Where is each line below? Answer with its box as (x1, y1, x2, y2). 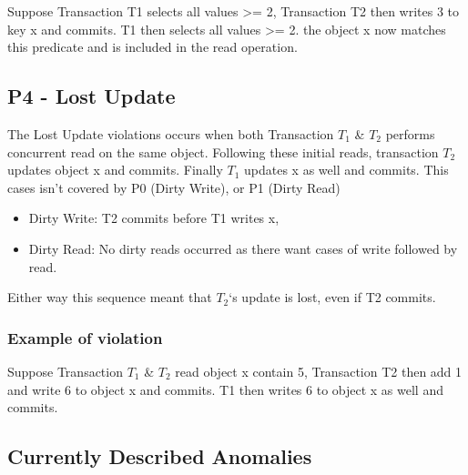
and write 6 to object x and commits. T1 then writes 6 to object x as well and (7, 379, 443, 399)
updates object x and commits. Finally (7, 160, 223, 179)
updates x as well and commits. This (244, 160, 449, 179)
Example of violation (7, 326, 163, 349)
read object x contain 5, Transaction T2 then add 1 (175, 361, 463, 380)
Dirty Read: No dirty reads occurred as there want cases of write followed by (28, 238, 458, 258)
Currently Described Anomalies (7, 442, 312, 470)
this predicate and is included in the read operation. (7, 37, 298, 56)
